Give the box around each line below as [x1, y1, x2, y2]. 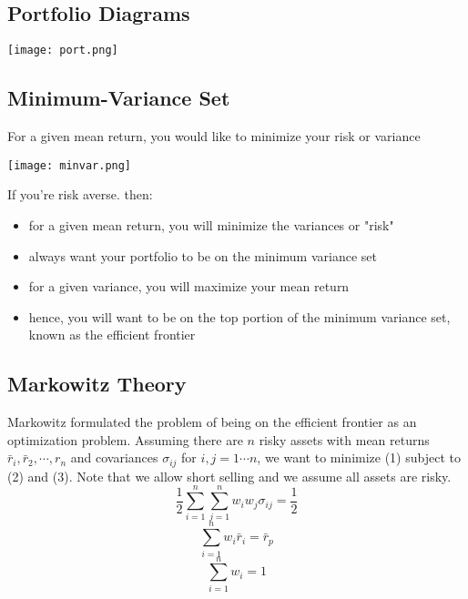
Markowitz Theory [7, 370, 187, 398]
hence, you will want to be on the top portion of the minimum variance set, [28, 307, 451, 326]
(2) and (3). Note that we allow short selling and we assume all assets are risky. [7, 466, 452, 485]
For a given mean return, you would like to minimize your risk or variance [7, 127, 421, 146]
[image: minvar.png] [7, 158, 132, 172]
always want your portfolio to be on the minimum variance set [28, 246, 377, 265]
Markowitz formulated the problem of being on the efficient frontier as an [7, 412, 417, 431]
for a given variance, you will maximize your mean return [28, 277, 350, 296]
